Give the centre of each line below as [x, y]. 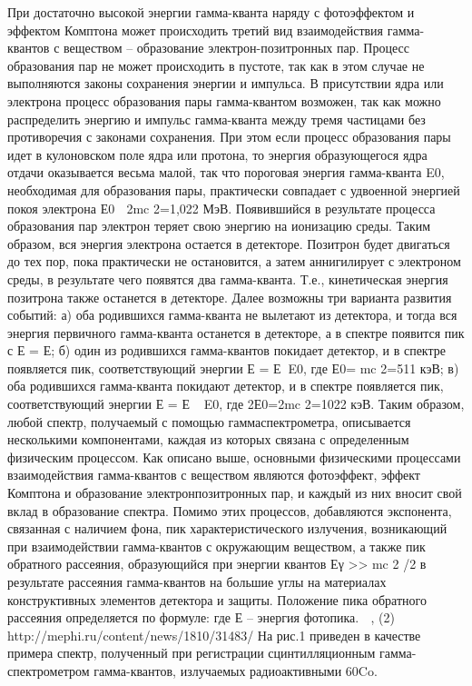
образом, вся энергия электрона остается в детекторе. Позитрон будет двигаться [229, 243]
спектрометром [49, 670]
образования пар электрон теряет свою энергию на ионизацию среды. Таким [219, 226]
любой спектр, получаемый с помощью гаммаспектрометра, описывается [209, 421]
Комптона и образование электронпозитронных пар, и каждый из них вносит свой [235, 493]
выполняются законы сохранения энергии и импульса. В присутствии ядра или [226, 83]
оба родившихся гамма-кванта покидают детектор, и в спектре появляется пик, [226, 386]
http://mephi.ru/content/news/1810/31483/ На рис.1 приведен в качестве [214, 635]
